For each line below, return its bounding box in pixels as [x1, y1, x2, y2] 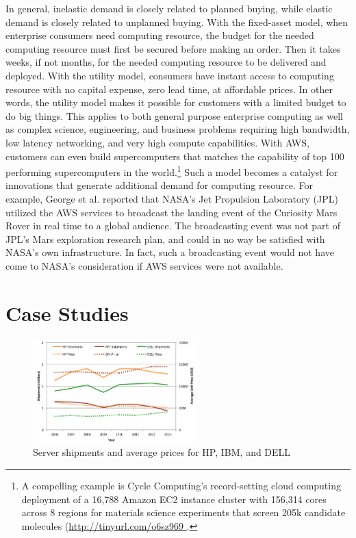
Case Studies [5, 298, 129, 326]
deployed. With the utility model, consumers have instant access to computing [5, 68, 334, 82]
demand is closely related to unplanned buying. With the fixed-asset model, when [5, 14, 348, 29]
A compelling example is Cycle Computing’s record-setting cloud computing [21, 478, 341, 493]
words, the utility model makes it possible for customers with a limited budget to [5, 95, 346, 110]
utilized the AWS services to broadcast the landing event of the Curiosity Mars [5, 205, 338, 219]
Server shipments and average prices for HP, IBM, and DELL [33, 445, 291, 459]
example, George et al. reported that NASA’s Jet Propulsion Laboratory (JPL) [5, 191, 338, 205]
